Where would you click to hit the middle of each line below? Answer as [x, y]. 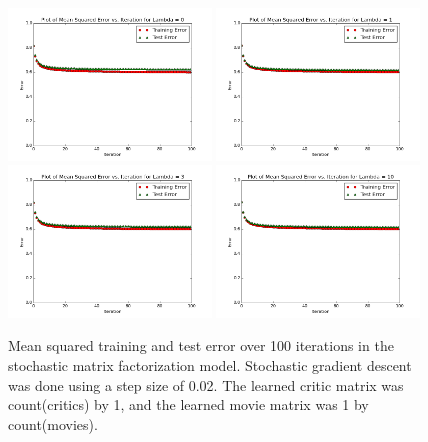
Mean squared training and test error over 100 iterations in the [201, 345]
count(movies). [53, 423]
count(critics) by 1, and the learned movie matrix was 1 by [188, 404]
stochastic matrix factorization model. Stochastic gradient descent [210, 365]
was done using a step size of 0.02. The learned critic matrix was [206, 384]
